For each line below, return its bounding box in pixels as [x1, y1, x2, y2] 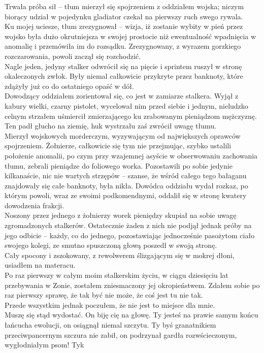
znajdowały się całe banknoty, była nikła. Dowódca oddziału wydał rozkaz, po [5, 180, 248, 190]
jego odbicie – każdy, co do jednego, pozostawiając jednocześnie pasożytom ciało [5, 230, 255, 240]
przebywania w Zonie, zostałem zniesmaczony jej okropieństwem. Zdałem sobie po [5, 279, 260, 290]
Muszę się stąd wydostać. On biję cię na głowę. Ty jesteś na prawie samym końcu [5, 309, 258, 320]
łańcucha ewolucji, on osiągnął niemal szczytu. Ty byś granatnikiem [5, 319, 216, 330]
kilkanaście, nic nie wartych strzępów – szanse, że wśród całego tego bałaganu [5, 170, 247, 181]
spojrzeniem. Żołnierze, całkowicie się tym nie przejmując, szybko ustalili [5, 140, 232, 151]
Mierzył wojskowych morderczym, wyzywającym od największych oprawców [5, 130, 241, 141]
